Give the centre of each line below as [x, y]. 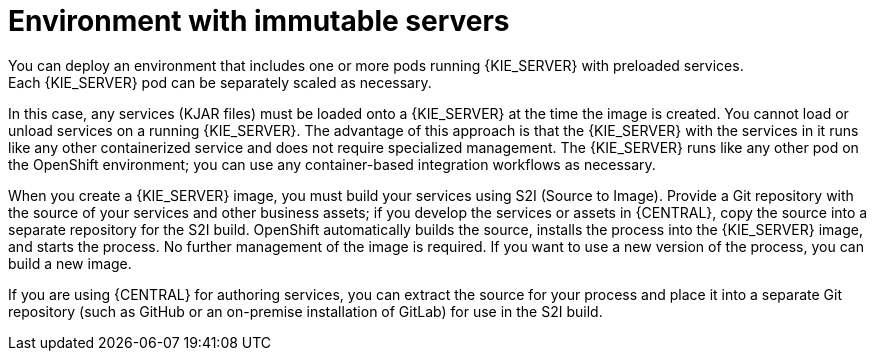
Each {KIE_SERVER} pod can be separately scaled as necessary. [220, 82]
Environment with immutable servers [259, 21]
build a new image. [70, 263]
